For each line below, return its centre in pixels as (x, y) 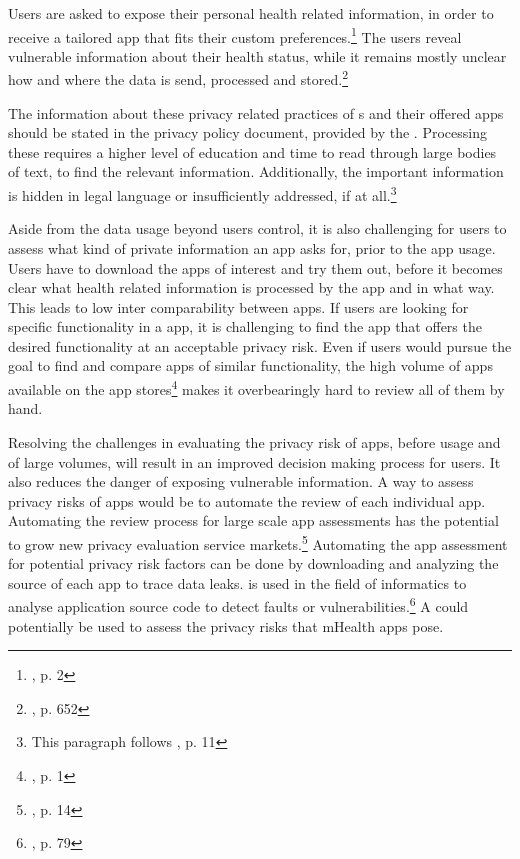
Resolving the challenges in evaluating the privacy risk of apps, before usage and (254, 441)
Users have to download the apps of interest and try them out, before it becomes (255, 267)
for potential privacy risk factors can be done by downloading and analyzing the (253, 563)
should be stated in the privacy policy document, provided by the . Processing (247, 132)
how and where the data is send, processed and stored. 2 (178, 78)
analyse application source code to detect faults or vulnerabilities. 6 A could (238, 604)
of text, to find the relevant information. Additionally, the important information (256, 171)
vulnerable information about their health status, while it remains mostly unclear (257, 55)
